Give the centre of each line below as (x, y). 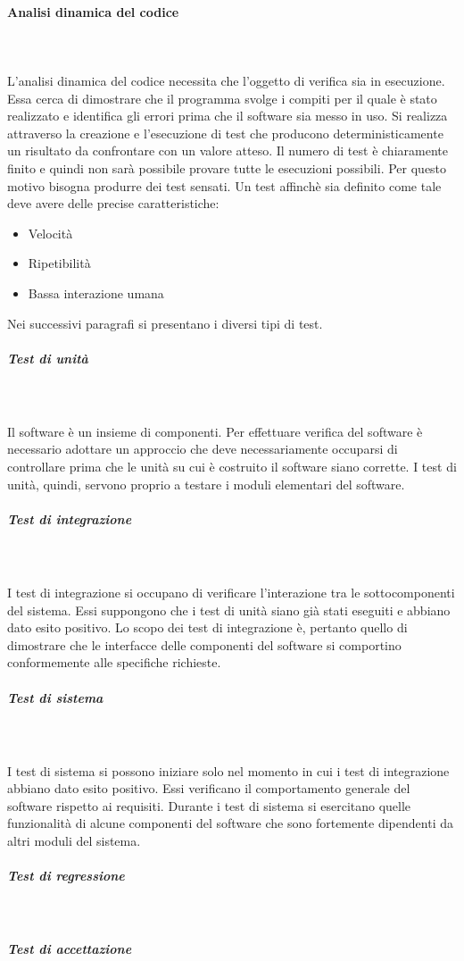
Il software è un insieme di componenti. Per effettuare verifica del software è (215, 431)
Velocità (50, 233)
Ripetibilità (59, 263)
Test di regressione (66, 876)
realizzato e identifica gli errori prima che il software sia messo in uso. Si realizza (228, 116)
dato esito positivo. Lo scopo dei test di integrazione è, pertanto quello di (207, 627)
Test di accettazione (70, 949)
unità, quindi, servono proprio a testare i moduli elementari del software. (206, 484)
